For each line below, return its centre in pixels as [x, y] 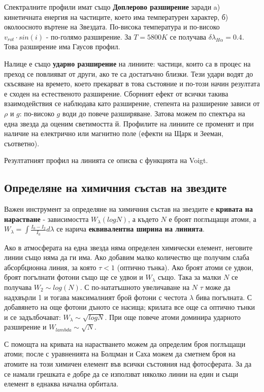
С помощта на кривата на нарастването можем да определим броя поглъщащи [125, 344]
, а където [143, 219]
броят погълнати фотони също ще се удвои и [74, 277]
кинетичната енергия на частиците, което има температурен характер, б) [116, 17]
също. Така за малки [189, 277]
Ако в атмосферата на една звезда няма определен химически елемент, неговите [128, 247]
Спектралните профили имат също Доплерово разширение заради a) [112, 7]
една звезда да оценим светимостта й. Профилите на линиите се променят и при [129, 123]
